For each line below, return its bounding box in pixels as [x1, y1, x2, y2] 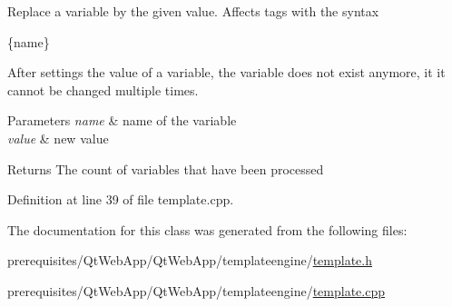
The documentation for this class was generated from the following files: [7, 220, 408, 239]
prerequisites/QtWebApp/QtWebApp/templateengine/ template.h [7, 251, 373, 270]
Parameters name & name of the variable [7, 111, 237, 130]
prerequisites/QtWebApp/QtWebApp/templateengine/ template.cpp [7, 281, 386, 300]
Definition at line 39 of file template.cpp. [7, 190, 234, 209]
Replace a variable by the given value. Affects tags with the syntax [7, 2, 379, 20]
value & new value [7, 128, 109, 147]
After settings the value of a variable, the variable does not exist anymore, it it [7, 63, 446, 82]
